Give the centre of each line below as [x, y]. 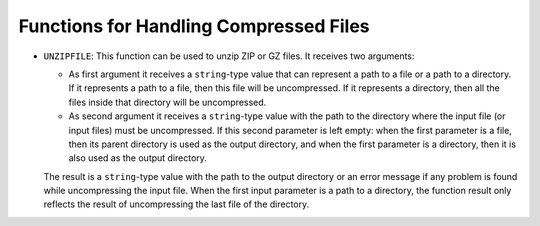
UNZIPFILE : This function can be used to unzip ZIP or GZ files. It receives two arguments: [229, 56]
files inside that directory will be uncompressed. [167, 102]
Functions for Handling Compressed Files [194, 26]
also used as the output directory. [137, 158]
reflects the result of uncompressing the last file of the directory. [176, 204]
